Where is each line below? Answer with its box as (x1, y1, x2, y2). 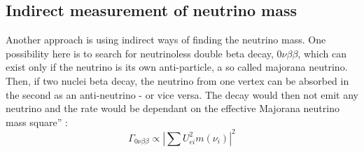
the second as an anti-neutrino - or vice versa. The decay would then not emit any (6, 87, 358, 102)
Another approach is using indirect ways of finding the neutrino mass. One (6, 32, 326, 47)
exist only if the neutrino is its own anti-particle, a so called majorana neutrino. (6, 60, 348, 74)
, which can (297, 46, 346, 60)
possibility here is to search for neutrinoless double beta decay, (6, 46, 274, 60)
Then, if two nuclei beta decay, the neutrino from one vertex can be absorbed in (6, 73, 349, 88)
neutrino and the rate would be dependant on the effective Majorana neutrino (6, 101, 339, 116)
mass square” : (6, 114, 68, 129)
